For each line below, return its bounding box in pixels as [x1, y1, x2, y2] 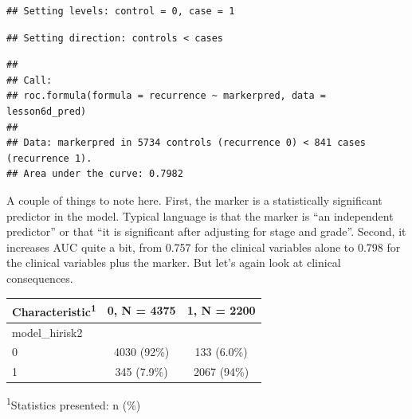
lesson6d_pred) [6, 105, 87, 117]
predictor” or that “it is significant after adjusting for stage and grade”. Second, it [6, 223, 406, 240]
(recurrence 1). [6, 152, 92, 164]
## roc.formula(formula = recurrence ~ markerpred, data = [6, 90, 326, 102]
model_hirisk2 [12, 323, 83, 340]
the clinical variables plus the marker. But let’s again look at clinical [6, 254, 341, 271]
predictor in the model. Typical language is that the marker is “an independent [6, 207, 394, 224]
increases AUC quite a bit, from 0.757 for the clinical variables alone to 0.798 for [6, 238, 401, 255]
